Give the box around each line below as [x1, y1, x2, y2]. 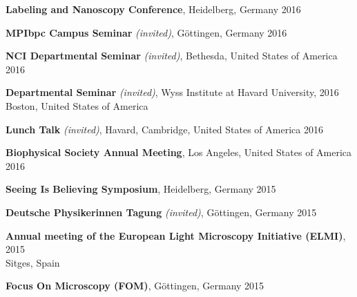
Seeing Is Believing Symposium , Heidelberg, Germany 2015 [6, 182, 276, 196]
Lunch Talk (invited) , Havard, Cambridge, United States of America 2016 [6, 122, 323, 136]
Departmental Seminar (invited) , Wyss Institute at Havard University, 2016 [6, 85, 339, 99]
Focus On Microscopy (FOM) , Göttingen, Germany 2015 [6, 278, 264, 293]
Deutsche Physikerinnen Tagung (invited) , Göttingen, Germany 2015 [6, 204, 317, 219]
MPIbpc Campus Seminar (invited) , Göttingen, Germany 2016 [6, 25, 287, 39]
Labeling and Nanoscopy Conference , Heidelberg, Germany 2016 [6, 2, 301, 16]
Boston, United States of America [6, 98, 148, 113]
